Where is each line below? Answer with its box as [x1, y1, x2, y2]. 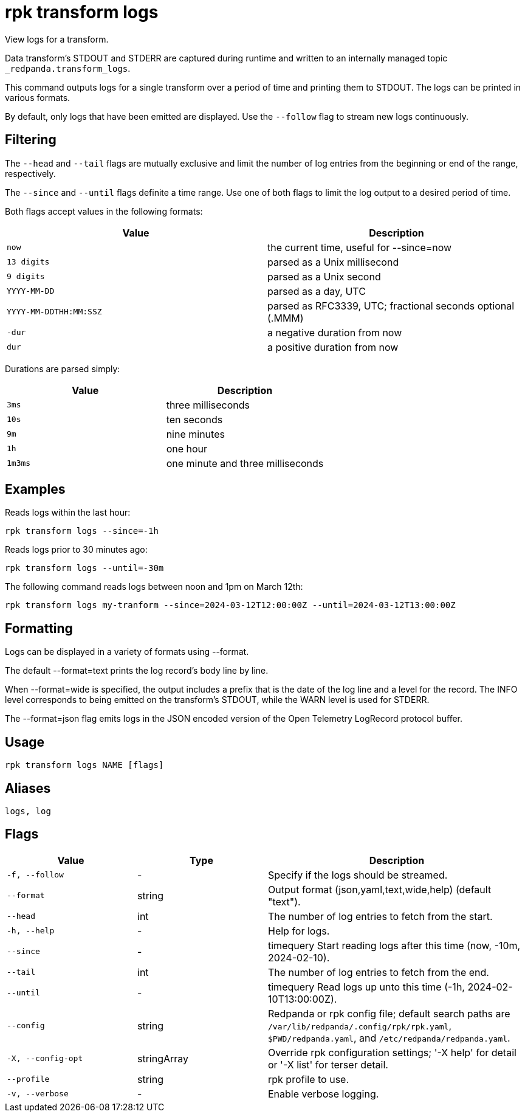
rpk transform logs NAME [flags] [5, 760, 164, 770]
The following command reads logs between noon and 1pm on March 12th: [5, 581, 303, 592]
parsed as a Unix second [267, 270, 381, 283]
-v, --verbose [7, 1089, 69, 1099]
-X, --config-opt [7, 1054, 83, 1063]
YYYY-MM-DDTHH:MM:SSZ [7, 307, 102, 317]
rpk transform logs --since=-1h [5, 526, 159, 536]
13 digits [7, 257, 50, 267]
